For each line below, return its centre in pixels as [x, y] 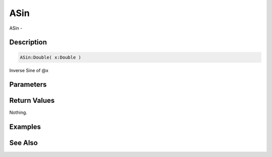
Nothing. [18, 112]
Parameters [28, 85]
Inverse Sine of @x [29, 70]
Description [28, 42]
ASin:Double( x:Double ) [51, 57]
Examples [25, 127]
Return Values [32, 101]
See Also [23, 143]
